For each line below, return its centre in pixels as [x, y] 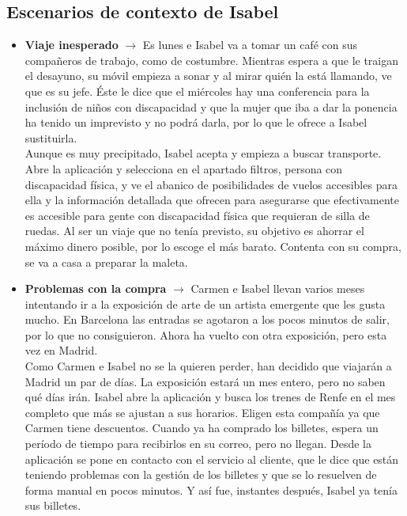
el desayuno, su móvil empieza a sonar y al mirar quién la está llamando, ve [208, 76]
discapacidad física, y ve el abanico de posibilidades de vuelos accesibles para [211, 184]
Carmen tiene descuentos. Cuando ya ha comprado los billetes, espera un [202, 428]
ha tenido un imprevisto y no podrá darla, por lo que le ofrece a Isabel [196, 122]
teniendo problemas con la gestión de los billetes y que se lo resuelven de [201, 474]
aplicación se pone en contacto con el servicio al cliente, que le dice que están [212, 459]
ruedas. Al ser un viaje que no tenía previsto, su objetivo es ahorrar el [194, 231]
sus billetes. [53, 505]
